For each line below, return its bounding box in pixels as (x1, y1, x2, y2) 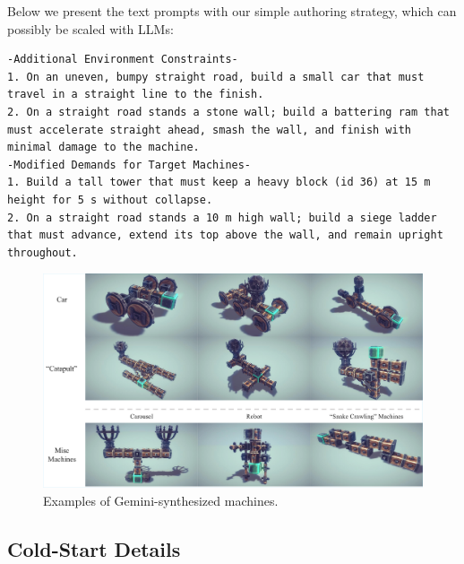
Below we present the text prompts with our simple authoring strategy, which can (7, 2, 457, 20)
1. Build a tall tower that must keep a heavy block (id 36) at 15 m (7, 176, 431, 189)
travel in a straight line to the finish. (7, 88, 264, 101)
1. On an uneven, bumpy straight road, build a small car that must (7, 70, 425, 83)
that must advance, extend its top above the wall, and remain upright (7, 229, 443, 242)
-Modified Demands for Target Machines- (7, 158, 252, 171)
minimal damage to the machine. (7, 141, 200, 154)
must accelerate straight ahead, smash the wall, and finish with (7, 123, 412, 136)
